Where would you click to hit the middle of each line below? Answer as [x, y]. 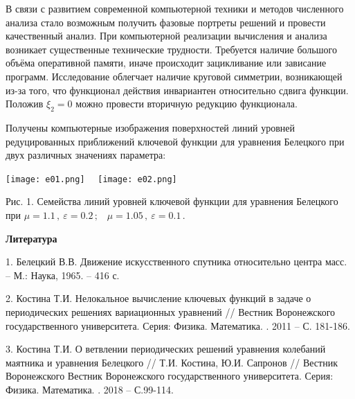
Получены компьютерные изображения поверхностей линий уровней [150, 127]
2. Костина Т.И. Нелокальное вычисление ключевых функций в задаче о [158, 298]
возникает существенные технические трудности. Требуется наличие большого [171, 49]
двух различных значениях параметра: [86, 155]
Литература [31, 238]
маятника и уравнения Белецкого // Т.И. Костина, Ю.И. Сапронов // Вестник [172, 362]
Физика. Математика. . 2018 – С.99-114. [90, 389]
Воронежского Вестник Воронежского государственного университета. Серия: [170, 376]
